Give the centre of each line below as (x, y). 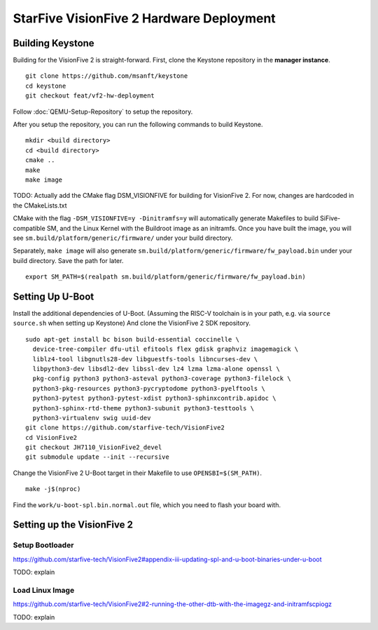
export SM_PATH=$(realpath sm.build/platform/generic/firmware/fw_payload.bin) (166, 277)
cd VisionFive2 (51, 437)
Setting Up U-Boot (54, 296)
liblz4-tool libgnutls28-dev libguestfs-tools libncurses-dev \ (145, 359)
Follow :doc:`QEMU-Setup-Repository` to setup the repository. (103, 112)
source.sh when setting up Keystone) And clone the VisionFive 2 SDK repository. (132, 323)
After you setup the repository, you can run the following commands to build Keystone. (138, 125)
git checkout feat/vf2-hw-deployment (90, 96)
